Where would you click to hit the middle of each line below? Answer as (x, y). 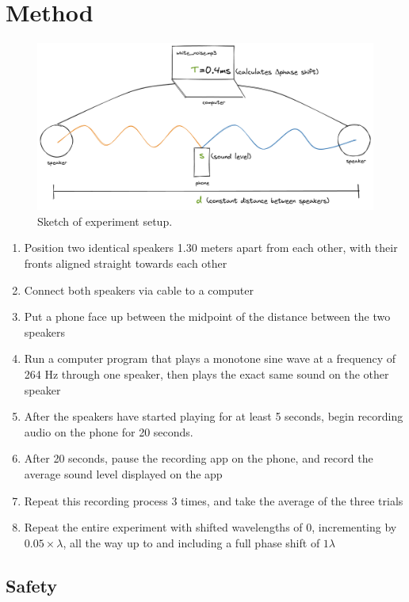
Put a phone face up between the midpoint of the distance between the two (207, 316)
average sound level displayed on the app (123, 474)
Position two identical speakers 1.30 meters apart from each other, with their (211, 248)
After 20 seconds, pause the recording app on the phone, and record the (199, 458)
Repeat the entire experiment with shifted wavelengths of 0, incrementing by (210, 527)
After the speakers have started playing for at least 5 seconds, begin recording (214, 416)
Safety (32, 585)
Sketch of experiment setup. (105, 221)
